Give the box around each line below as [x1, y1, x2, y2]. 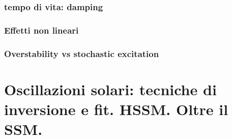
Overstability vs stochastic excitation [4, 47, 159, 60]
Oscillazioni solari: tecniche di [4, 78, 217, 99]
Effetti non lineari [4, 23, 79, 36]
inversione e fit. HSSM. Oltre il [4, 98, 228, 119]
